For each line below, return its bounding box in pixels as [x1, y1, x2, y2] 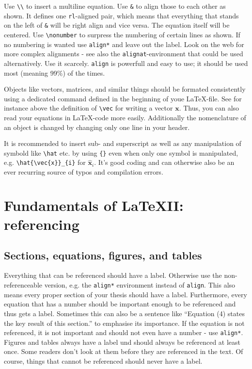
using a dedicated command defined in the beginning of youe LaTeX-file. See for [4, 93, 242, 103]
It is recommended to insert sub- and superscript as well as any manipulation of [4, 138, 241, 148]
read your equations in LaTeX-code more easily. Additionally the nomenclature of [4, 112, 246, 123]
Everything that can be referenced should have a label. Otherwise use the [4, 270, 222, 280]
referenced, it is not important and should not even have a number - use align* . [4, 327, 243, 337]
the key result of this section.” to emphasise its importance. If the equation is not [4, 318, 245, 328]
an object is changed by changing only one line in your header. [4, 122, 190, 132]
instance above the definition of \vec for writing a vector [4, 103, 173, 113]
